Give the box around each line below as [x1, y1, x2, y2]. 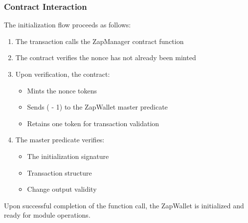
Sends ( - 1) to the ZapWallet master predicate [27, 102, 168, 112]
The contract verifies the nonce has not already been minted [15, 52, 196, 63]
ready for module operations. [4, 210, 90, 220]
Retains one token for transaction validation [27, 118, 159, 128]
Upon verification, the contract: [15, 69, 110, 79]
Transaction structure [27, 167, 92, 178]
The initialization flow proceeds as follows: [4, 20, 131, 30]
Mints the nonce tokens [27, 85, 97, 95]
